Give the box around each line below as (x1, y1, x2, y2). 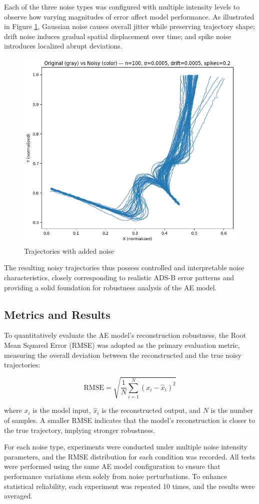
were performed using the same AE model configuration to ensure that (4, 461, 220, 471)
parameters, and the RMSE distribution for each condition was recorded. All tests (4, 451, 255, 461)
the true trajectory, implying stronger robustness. (4, 424, 155, 435)
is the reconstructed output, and (101, 405, 201, 415)
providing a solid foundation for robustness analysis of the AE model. (4, 282, 217, 292)
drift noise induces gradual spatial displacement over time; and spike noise (4, 31, 231, 41)
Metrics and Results (4, 306, 110, 322)
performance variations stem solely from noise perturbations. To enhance (4, 470, 227, 481)
